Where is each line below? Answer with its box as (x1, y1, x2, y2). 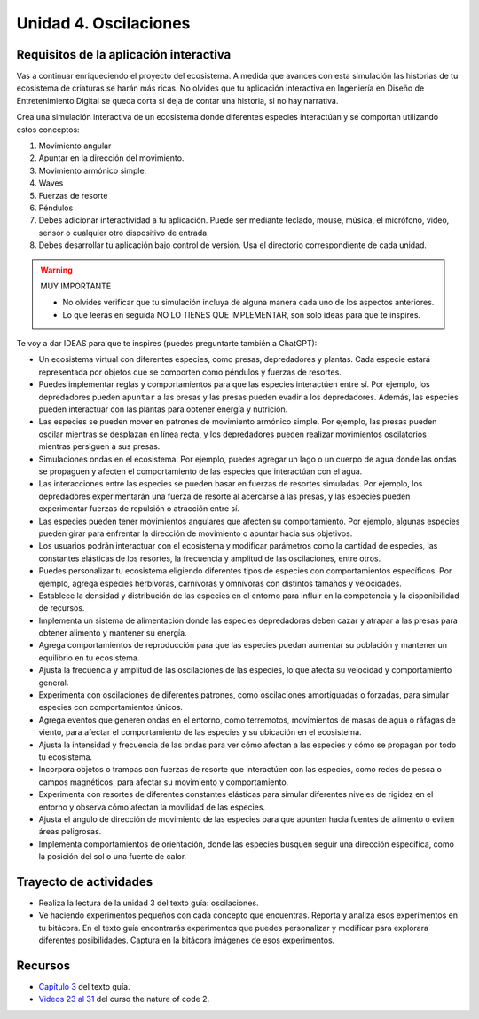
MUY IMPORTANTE (40, 280, 112, 291)
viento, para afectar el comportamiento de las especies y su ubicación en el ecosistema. (38, 727, 363, 738)
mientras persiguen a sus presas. (38, 441, 161, 452)
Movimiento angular (38, 140, 112, 151)
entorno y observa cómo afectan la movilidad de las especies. (38, 802, 266, 812)
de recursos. (38, 603, 85, 613)
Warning (40, 265, 73, 275)
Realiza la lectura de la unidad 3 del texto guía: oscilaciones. (38, 897, 259, 909)
